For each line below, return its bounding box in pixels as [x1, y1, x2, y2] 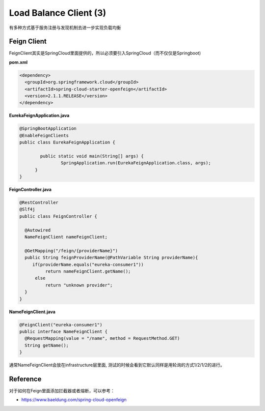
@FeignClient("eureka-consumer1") [19, 322, 103, 327]
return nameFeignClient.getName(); [45, 268, 131, 274]
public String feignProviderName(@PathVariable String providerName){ [25, 255, 198, 261]
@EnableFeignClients [19, 133, 69, 138]
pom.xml [9, 59, 28, 65]
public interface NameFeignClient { [19, 328, 108, 334]
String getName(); [25, 342, 69, 348]
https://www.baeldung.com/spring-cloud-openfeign [21, 397, 127, 403]
